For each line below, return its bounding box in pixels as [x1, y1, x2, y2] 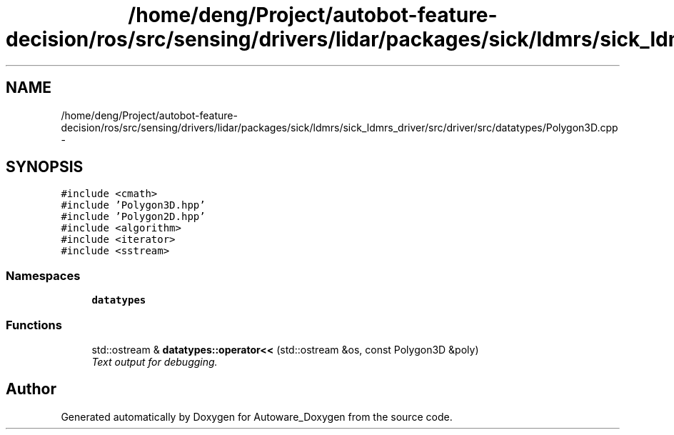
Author [6, 380, 56, 399]
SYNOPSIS [6, 158, 84, 176]
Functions [6, 317, 62, 332]
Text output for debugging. [91, 355, 218, 368]
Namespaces [6, 268, 81, 283]
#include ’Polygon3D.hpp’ [61, 199, 206, 211]
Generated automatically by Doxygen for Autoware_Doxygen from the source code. [61, 410, 453, 423]
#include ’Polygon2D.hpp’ [61, 211, 206, 223]
